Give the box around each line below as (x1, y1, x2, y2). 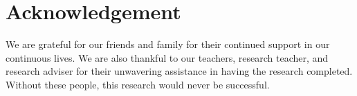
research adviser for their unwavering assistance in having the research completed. (6, 64, 353, 78)
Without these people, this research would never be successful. (6, 77, 270, 91)
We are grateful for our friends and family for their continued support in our (6, 37, 330, 51)
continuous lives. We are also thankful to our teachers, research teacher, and (6, 50, 329, 64)
